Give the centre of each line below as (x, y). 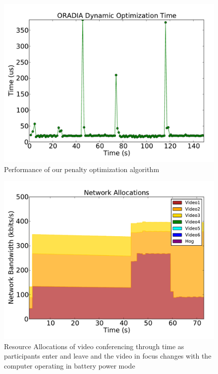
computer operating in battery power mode (70, 365)
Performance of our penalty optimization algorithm (82, 169)
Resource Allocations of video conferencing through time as (94, 346)
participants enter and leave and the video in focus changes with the (108, 356)
